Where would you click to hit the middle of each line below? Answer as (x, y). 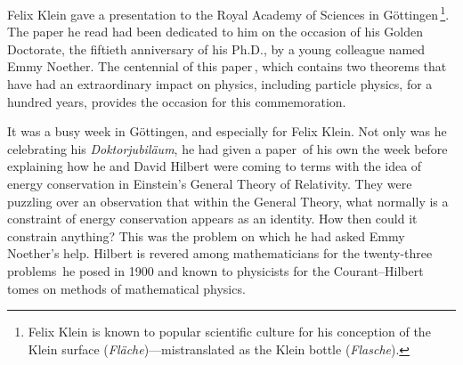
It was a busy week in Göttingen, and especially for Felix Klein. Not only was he (227, 131)
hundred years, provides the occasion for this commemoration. (177, 101)
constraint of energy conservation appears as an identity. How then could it (212, 219)
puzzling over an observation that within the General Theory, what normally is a (228, 201)
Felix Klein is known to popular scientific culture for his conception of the (229, 332)
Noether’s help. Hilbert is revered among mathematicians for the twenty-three (220, 253)
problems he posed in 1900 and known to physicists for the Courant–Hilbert (215, 270)
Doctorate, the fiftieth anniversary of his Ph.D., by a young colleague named (216, 49)
